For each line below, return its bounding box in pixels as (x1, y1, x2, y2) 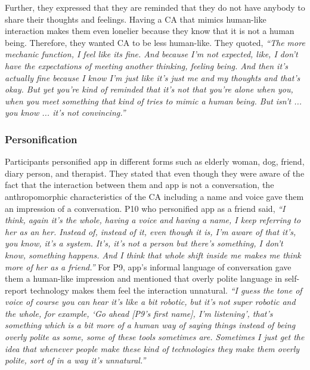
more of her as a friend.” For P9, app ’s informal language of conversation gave (5, 260, 292, 273)
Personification (5, 131, 77, 146)
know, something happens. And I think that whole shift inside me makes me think (5, 248, 301, 261)
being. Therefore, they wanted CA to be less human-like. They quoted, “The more (5, 36, 305, 48)
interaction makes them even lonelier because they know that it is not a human (5, 24, 294, 37)
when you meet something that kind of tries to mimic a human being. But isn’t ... (5, 94, 302, 107)
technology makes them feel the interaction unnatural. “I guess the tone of (30, 283, 302, 296)
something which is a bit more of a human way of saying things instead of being (5, 319, 296, 331)
